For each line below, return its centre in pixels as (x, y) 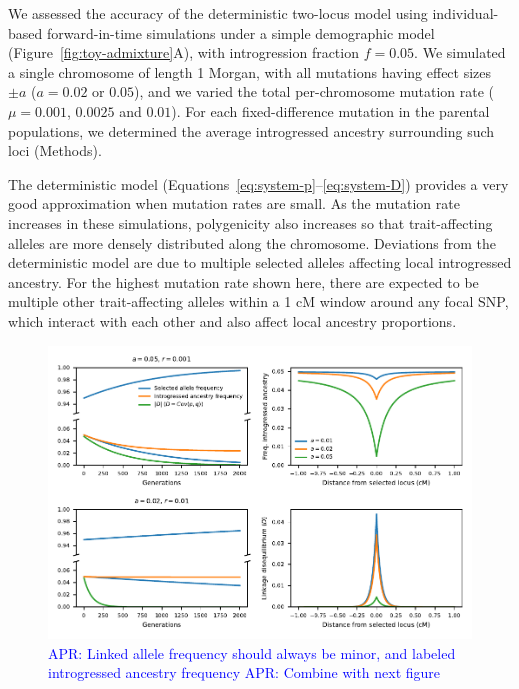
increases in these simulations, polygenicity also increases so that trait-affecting (250, 222)
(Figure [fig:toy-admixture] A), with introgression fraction (183, 52)
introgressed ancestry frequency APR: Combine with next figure (244, 672)
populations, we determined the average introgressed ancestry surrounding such (251, 130)
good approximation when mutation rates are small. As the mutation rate (234, 203)
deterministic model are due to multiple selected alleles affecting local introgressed (260, 262)
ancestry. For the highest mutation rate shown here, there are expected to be (243, 281)
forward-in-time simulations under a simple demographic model (240, 32)
